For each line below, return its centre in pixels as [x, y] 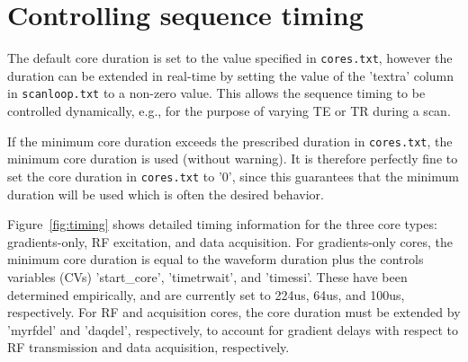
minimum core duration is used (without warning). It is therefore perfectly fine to [233, 159]
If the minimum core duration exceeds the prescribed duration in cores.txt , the [230, 141]
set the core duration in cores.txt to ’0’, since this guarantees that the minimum [233, 176]
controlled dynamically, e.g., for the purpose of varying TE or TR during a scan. [229, 111]
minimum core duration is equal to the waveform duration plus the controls [216, 259]
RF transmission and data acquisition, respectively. [148, 347]
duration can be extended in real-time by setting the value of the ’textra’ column [231, 75]
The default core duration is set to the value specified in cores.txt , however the [230, 58]
